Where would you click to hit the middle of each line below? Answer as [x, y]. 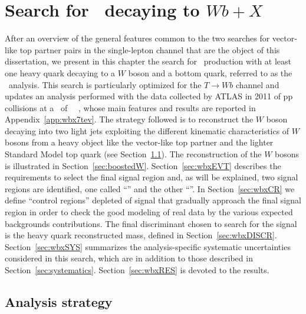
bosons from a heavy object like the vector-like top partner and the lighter [139, 142]
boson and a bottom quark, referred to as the [210, 72]
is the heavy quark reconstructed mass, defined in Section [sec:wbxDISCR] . [141, 235]
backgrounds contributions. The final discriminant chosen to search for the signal [151, 223]
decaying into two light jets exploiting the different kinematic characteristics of [147, 130]
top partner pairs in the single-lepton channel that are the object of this [150, 49]
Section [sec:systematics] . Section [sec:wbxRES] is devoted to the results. [137, 270]
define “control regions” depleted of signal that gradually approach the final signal [153, 200]
